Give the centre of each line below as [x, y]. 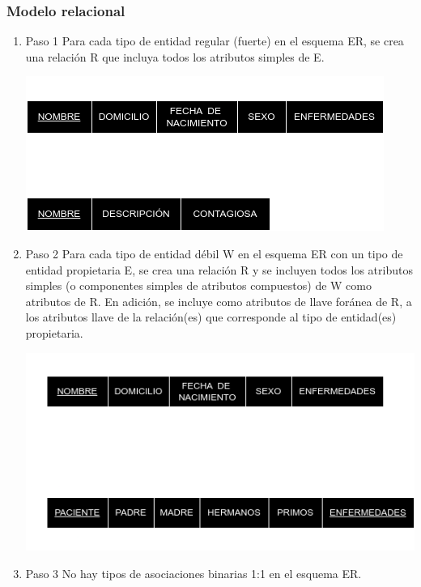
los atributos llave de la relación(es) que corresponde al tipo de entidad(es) [211, 317]
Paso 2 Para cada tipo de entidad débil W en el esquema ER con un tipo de [214, 253]
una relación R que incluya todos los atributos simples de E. [175, 56]
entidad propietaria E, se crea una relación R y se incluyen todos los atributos [219, 269]
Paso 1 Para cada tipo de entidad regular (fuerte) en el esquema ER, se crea [215, 41]
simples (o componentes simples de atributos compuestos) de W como [198, 285]
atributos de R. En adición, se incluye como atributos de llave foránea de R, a [219, 301]
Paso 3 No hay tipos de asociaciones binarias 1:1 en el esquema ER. [193, 573]
